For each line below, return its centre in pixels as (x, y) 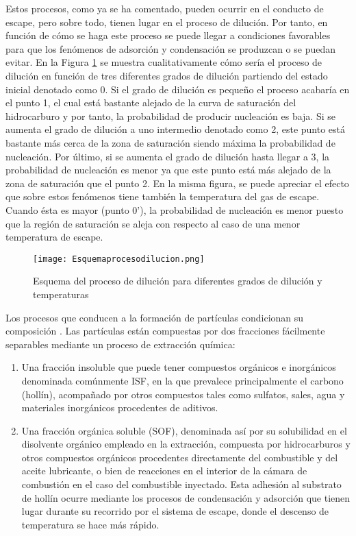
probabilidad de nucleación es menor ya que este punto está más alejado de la (168, 170)
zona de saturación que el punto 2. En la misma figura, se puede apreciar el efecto (177, 183)
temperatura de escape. (54, 237)
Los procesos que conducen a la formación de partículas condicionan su (155, 317)
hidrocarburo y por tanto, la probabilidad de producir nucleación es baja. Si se (170, 115)
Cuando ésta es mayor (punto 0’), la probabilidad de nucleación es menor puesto (175, 209)
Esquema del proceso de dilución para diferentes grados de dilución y (178, 281)
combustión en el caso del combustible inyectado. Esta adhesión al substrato (181, 484)
